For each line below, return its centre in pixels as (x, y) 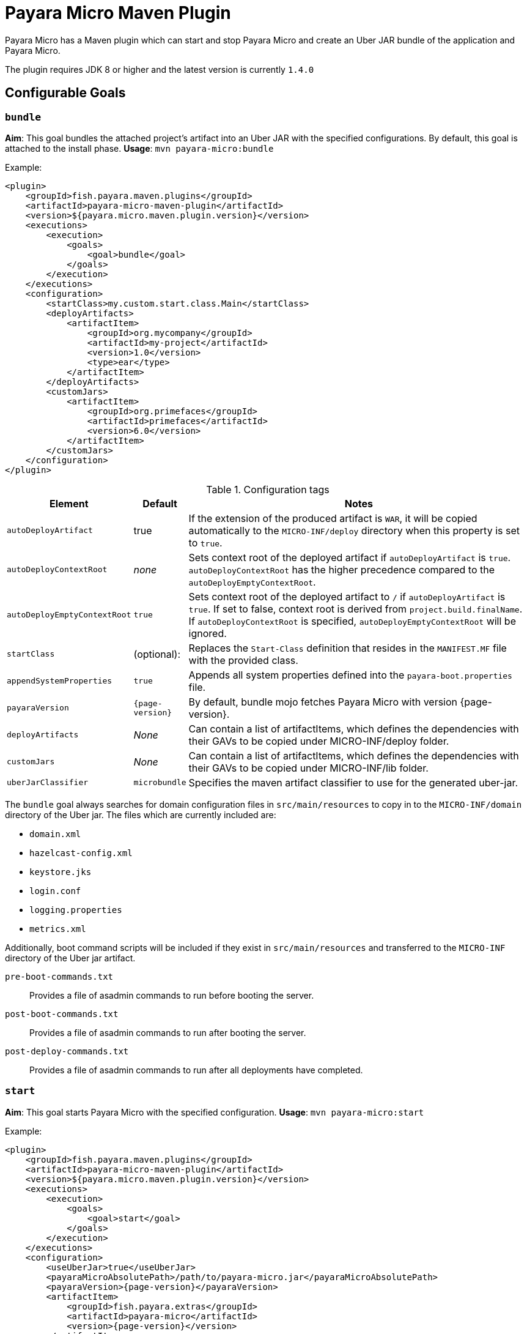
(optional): (157, 654)
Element (69, 503)
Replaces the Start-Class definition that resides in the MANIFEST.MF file (348, 648)
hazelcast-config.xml (81, 853)
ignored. (208, 633)
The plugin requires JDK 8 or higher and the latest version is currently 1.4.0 (160, 69)
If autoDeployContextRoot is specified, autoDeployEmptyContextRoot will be (352, 621)
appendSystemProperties (60, 681)
